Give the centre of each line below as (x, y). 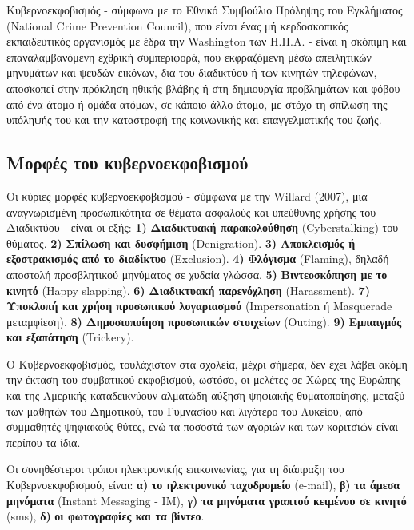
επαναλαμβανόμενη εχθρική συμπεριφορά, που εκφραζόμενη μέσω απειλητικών (189, 56)
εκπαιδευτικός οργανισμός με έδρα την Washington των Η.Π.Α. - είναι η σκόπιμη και (207, 41)
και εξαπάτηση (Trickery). (70, 337)
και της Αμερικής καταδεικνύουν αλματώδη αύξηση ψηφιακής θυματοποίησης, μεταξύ (206, 395)
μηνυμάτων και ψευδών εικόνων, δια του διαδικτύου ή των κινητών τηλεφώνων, (192, 72)
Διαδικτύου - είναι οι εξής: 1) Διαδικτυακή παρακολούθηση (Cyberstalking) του (203, 227)
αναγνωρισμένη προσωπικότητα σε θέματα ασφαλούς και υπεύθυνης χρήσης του (191, 211)
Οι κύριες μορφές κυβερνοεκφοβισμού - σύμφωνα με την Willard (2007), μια (187, 195)
